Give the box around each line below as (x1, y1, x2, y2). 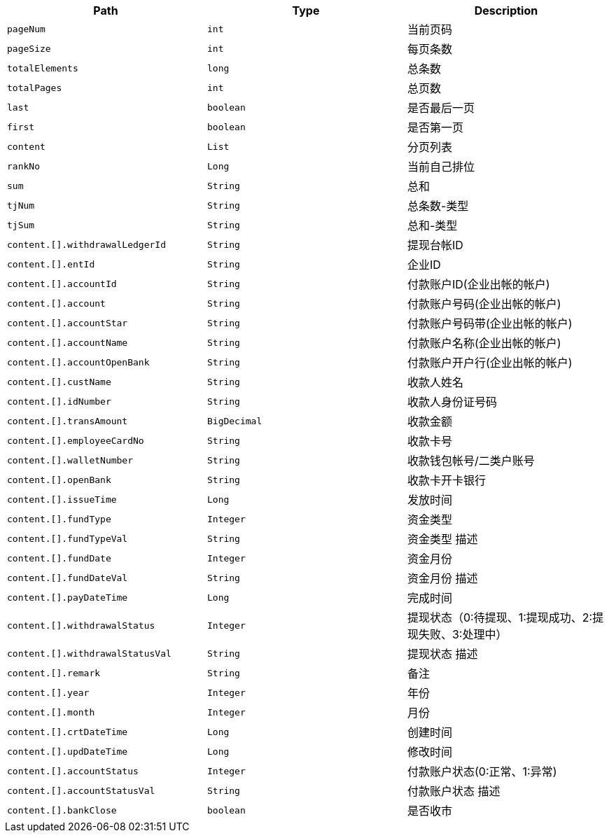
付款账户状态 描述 (407, 784, 500, 798)
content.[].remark (7, 667, 101, 678)
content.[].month (7, 706, 95, 718)
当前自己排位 (407, 160, 475, 174)
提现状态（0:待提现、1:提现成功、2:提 (407, 610, 604, 624)
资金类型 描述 (407, 532, 478, 546)
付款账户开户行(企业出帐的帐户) (407, 356, 573, 370)
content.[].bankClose (7, 804, 117, 816)
